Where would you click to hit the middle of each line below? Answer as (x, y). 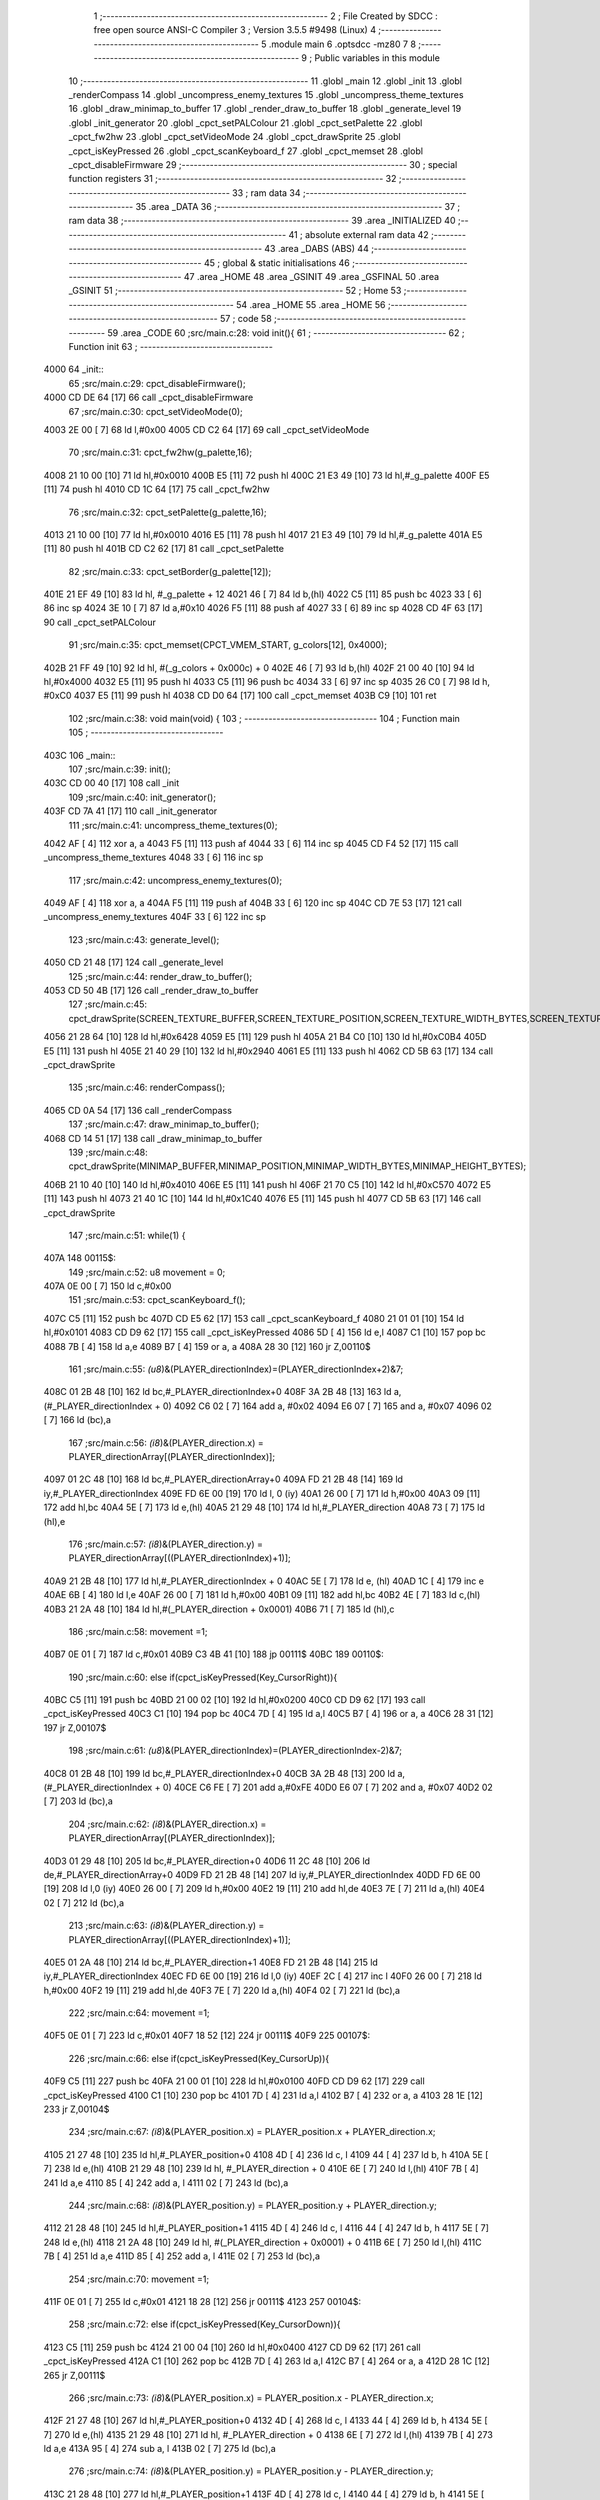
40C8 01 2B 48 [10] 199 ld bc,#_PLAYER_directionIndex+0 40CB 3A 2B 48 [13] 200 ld (219, 1773)
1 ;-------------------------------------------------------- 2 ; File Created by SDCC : (266, 16)
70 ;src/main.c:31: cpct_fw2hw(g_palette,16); (160, 452)
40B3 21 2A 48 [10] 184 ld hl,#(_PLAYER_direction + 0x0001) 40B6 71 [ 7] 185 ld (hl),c (219, 1609)
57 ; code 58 (246, 319)
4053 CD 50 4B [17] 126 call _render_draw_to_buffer (151, 991)
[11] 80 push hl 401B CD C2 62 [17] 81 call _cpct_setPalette (164, 549)
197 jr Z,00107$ (75, 1727)
